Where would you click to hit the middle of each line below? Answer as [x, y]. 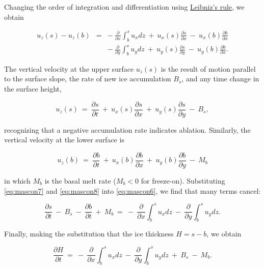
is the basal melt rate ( [80, 180]
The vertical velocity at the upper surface [69, 68]
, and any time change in [220, 79]
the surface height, [33, 89]
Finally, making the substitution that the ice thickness [89, 234]
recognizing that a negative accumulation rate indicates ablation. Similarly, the [127, 129]
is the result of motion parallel [208, 68]
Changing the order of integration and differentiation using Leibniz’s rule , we [124, 7]
